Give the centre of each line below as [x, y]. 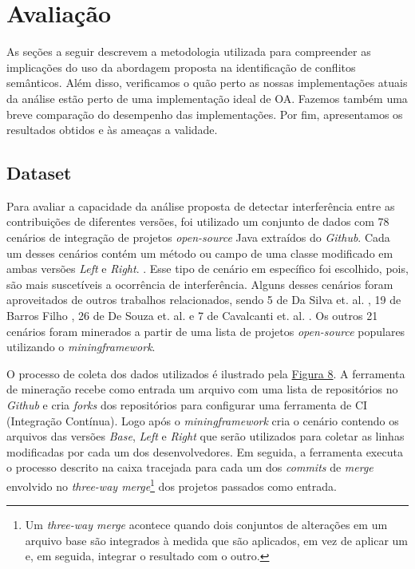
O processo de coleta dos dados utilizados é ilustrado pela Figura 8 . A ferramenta [206, 373]
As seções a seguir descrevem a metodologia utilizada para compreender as [189, 51]
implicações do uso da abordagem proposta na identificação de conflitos [181, 67]
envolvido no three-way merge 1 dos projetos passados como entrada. [172, 484]
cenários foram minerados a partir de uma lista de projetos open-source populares [206, 331]
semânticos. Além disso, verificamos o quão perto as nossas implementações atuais [207, 83]
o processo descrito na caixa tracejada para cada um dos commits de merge [190, 467]
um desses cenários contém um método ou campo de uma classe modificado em [200, 253]
